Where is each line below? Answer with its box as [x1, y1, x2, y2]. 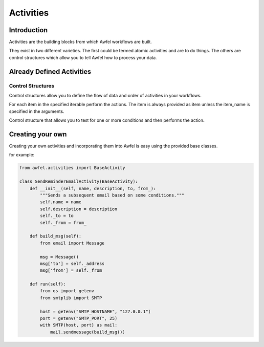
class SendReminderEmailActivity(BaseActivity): [19, 179, 138, 184]
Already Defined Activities [9, 67, 91, 76]
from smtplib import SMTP [40, 295, 102, 301]
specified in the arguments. [9, 108, 65, 114]
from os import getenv [40, 288, 95, 294]
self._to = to [40, 213, 74, 218]
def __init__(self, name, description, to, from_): [29, 186, 156, 191]
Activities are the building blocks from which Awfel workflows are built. [9, 39, 152, 45]
